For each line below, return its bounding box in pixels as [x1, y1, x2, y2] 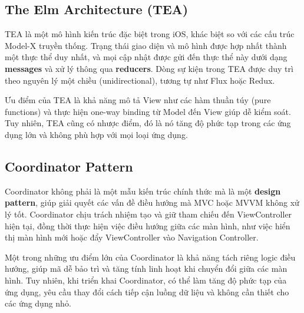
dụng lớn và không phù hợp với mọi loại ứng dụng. [5, 128, 188, 140]
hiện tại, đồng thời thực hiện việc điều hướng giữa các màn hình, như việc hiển [5, 219, 290, 232]
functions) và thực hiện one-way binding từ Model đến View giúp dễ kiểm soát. [5, 105, 291, 117]
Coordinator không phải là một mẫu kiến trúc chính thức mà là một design [5, 184, 281, 197]
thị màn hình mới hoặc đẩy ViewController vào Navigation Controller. [5, 231, 259, 243]
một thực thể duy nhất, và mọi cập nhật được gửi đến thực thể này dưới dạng [5, 51, 288, 63]
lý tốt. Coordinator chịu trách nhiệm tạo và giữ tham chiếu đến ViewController [5, 207, 292, 220]
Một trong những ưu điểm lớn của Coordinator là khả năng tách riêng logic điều [5, 251, 296, 263]
